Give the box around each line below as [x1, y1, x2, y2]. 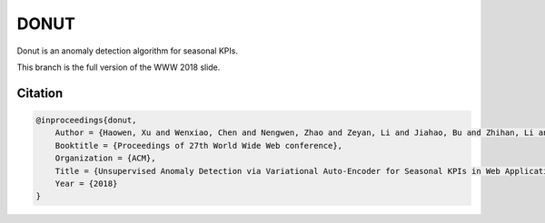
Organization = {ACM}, [54, 153, 156, 163]
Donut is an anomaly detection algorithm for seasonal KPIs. [16, 45, 238, 56]
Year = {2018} [54, 178, 118, 189]
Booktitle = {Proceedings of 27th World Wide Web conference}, [54, 141, 343, 150]
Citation [16, 85, 64, 101]
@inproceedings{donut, [35, 114, 137, 125]
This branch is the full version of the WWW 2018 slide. [16, 62, 221, 73]
